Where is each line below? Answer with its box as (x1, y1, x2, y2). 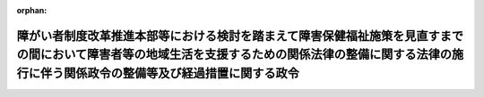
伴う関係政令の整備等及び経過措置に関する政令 (39, 66, 299, 80)
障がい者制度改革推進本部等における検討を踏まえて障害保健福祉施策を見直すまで (16, 28, 463, 44)
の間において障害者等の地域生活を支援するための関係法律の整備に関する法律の (16, 47, 453, 62)
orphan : (16, 5, 48, 15)
